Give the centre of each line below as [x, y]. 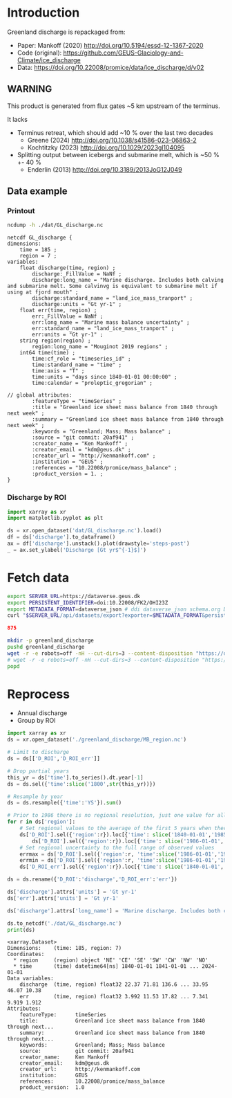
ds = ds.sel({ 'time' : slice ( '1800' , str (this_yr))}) [81, 784]
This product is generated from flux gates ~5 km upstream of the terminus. [114, 106]
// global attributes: [40, 395]
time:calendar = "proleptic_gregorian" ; [93, 383]
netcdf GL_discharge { [40, 238]
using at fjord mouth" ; [43, 292]
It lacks [17, 119]
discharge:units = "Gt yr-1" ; [77, 305]
